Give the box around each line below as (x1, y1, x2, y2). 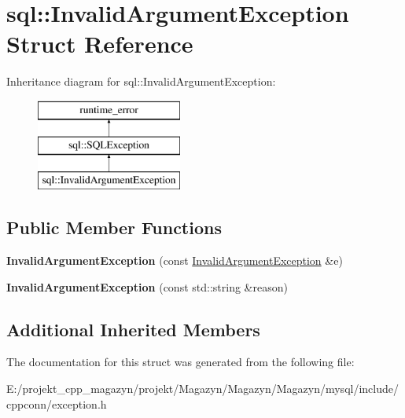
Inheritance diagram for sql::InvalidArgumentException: (6, 73, 276, 90)
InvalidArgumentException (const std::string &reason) (6, 278, 288, 295)
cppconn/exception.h (6, 395, 107, 412)
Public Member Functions (6, 215, 222, 240)
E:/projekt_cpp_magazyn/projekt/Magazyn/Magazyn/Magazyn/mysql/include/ (6, 380, 399, 397)
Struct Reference (6, 27, 193, 60)
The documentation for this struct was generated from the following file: (6, 354, 355, 370)
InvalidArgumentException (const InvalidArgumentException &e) (6, 252, 343, 269)
